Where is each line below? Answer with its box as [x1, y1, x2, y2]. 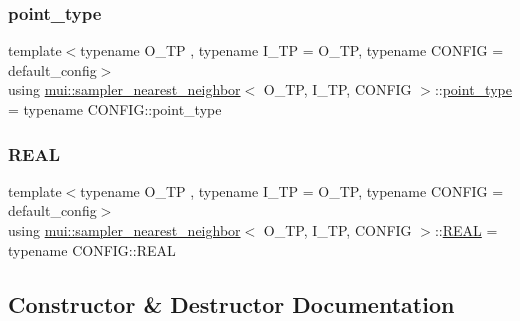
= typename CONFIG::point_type [8, 99, 222, 119]
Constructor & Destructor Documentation [8, 288, 455, 319]
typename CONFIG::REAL [8, 239, 176, 260]
